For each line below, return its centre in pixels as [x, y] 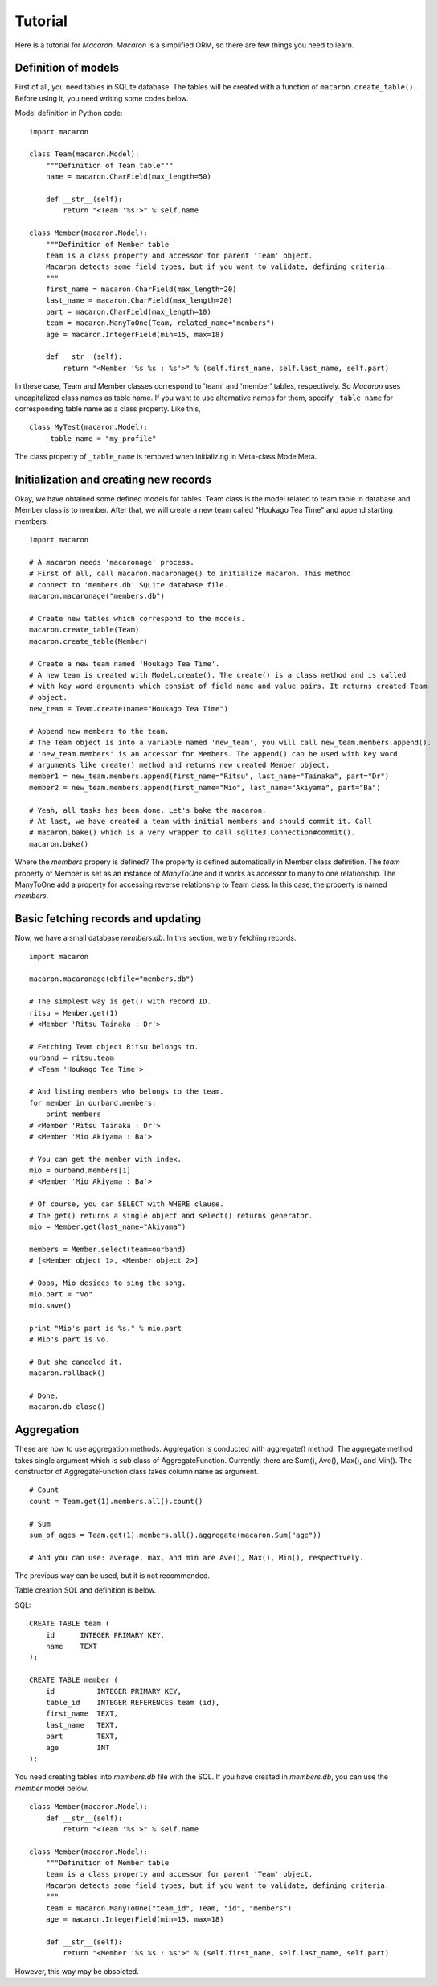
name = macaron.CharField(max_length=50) [129, 177]
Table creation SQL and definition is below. [86, 1590]
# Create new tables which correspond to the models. [137, 618]
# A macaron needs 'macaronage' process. [112, 562]
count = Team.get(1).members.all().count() [116, 1501]
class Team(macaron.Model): [84, 154]
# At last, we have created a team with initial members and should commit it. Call [201, 822]
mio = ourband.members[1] [80, 1170]
